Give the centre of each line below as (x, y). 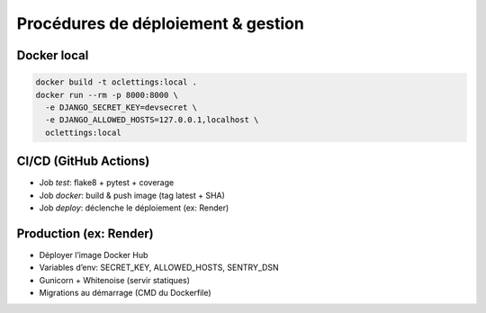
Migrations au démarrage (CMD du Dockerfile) (125, 293)
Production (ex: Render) (85, 233)
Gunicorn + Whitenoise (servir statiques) (115, 280)
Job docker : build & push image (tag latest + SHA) (132, 195)
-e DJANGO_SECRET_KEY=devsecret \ (121, 107)
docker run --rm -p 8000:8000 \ (107, 95)
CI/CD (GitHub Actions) (83, 161)
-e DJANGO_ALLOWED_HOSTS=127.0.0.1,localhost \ (152, 120)
